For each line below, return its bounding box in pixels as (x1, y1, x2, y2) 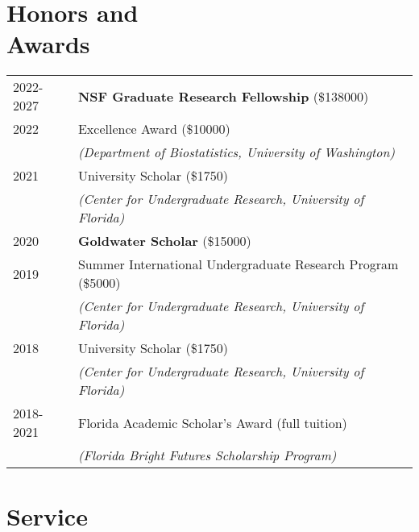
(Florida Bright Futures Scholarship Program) (77, 446, 337, 465)
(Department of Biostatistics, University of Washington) (77, 143, 396, 162)
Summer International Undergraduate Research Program (77, 255, 399, 274)
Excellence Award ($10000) (77, 119, 230, 139)
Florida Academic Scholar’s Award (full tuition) (77, 413, 347, 432)
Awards (6, 27, 90, 60)
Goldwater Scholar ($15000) (77, 231, 251, 251)
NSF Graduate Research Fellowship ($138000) (77, 86, 369, 106)
